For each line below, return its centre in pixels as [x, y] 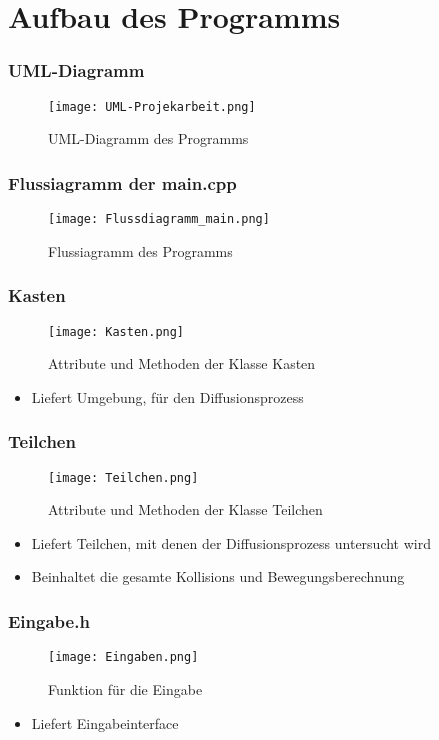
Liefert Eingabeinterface [105, 722]
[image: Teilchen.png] [123, 477]
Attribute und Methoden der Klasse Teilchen [185, 509]
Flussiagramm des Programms [140, 250]
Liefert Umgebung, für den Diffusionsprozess [167, 396]
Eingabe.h [49, 620]
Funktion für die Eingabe [125, 688]
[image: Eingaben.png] [123, 657]
